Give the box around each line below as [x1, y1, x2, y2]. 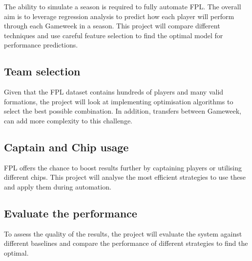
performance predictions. [4, 40, 78, 50]
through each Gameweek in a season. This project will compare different [4, 21, 220, 31]
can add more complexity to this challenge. [4, 115, 132, 125]
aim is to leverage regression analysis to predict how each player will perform [4, 11, 234, 21]
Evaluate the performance [4, 205, 137, 220]
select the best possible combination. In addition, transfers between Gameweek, [4, 106, 241, 116]
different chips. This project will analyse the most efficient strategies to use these [4, 172, 246, 182]
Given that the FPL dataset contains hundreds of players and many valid [4, 87, 224, 97]
